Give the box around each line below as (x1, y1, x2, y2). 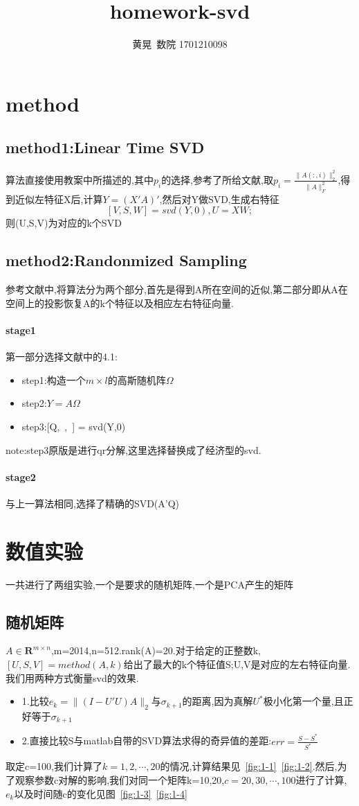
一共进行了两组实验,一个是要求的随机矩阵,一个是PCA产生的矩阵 (6, 577, 293, 591)
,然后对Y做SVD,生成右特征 (159, 191, 279, 206)
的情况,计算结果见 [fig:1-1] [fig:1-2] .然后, (160, 759, 338, 773)
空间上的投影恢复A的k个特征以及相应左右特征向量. (6, 295, 234, 310)
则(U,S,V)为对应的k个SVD (6, 216, 122, 230)
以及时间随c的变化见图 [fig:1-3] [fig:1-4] (14, 786, 187, 800)
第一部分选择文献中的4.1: (6, 349, 118, 364)
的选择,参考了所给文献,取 (161, 172, 273, 186)
